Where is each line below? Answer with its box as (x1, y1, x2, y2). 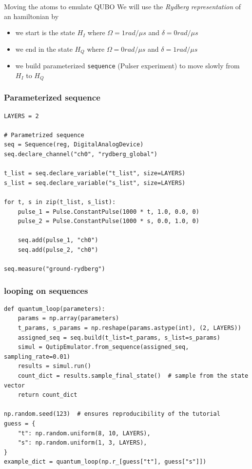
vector (4, 382, 25, 389)
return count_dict (18, 391, 78, 399)
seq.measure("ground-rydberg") (4, 265, 105, 273)
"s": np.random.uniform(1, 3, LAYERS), (18, 439, 147, 447)
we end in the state (15, 43, 73, 54)
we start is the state (15, 27, 75, 38)
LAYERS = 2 (4, 112, 39, 120)
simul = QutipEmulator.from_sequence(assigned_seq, (18, 344, 189, 351)
